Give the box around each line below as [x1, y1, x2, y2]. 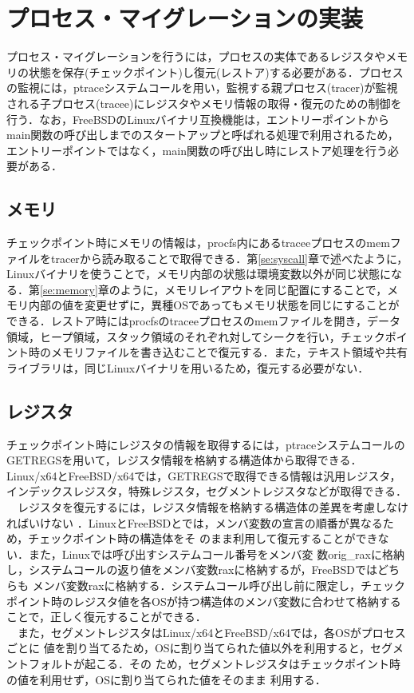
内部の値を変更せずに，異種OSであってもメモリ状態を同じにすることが [28, 297, 400, 313]
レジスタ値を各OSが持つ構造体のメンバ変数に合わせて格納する [73, 592, 401, 609]
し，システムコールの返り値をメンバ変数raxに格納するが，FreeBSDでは [6, 561, 377, 578]
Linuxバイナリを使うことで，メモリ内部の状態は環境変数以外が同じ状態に [6, 265, 391, 282]
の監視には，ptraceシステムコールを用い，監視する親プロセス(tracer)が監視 [6, 79, 398, 96]
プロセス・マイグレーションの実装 [6, 2, 363, 34]
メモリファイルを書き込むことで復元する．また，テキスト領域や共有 [50, 344, 408, 360]
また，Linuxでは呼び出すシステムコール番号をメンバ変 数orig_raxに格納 [28, 545, 404, 562]
